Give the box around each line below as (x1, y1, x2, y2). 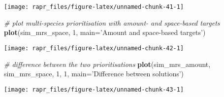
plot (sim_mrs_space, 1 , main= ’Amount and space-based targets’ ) (4, 27, 206, 37)
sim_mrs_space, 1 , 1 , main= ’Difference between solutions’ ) (4, 68, 184, 79)
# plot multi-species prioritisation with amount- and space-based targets (4, 17, 220, 28)
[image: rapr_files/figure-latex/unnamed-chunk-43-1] (4, 86, 184, 93)
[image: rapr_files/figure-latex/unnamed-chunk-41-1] (4, 3, 184, 10)
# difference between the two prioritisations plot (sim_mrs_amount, (4, 59, 211, 69)
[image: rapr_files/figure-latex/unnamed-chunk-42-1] (4, 44, 184, 52)
